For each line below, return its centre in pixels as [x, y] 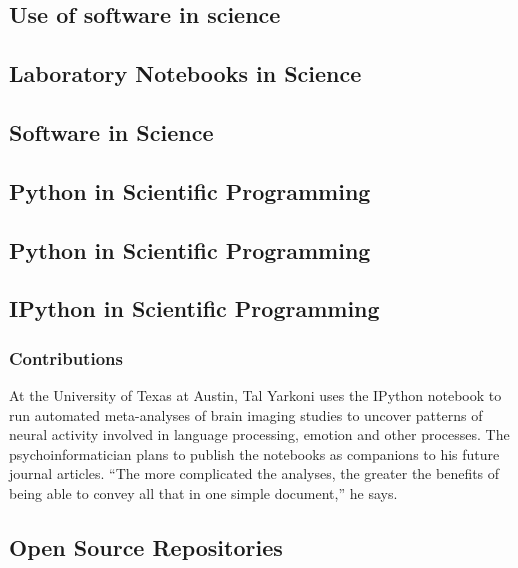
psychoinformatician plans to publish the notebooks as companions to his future [254, 453]
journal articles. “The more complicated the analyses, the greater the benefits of [254, 473]
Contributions [66, 357]
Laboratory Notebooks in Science [185, 73]
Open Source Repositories [146, 546]
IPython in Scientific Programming [194, 308]
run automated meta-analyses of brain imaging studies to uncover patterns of [246, 414]
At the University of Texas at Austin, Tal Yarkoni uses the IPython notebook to [255, 394]
